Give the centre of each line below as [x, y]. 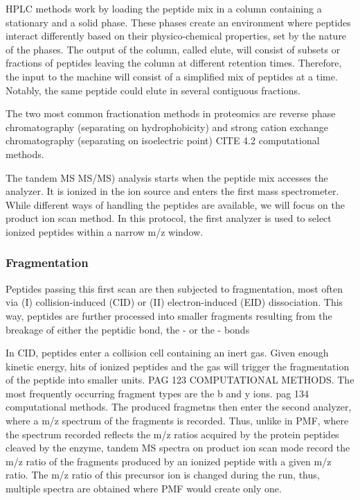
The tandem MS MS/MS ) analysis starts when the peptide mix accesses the [167, 177]
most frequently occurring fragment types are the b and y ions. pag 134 [157, 393]
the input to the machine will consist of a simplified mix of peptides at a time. [172, 76]
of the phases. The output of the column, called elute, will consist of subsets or [173, 49]
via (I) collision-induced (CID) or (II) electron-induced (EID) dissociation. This [174, 302]
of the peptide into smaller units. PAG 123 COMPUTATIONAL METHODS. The [180, 380]
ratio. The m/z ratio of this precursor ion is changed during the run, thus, [163, 475]
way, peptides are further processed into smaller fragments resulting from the [169, 315]
